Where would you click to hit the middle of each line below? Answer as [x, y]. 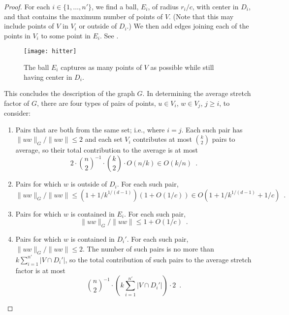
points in [17, 35]
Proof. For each [27, 6]
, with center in [215, 6]
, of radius [163, 6]
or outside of [98, 26]
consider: [17, 113]
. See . [109, 35]
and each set [104, 139]
